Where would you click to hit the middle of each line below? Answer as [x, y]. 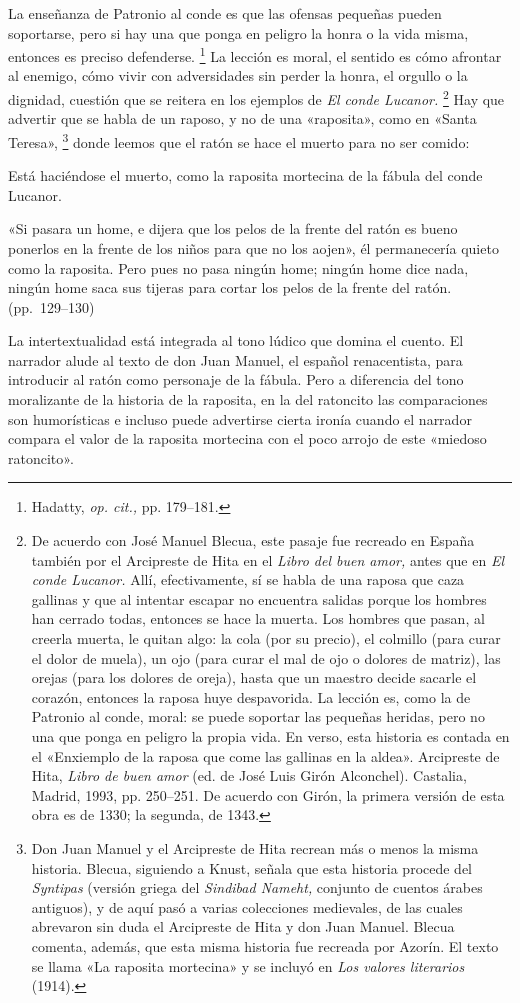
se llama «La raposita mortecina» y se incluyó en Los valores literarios [248, 965]
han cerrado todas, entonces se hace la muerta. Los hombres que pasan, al [258, 618]
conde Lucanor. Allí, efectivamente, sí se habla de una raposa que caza [248, 579]
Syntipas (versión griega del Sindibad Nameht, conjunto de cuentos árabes [257, 887]
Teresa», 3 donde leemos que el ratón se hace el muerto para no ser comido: [239, 140]
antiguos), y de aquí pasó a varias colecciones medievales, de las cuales [247, 906]
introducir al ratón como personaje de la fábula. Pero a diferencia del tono [236, 379]
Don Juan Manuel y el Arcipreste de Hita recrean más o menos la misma [255, 847]
